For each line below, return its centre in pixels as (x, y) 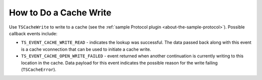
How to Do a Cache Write (60, 13)
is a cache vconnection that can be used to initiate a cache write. (86, 49)
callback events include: (33, 33)
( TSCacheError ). (39, 69)
